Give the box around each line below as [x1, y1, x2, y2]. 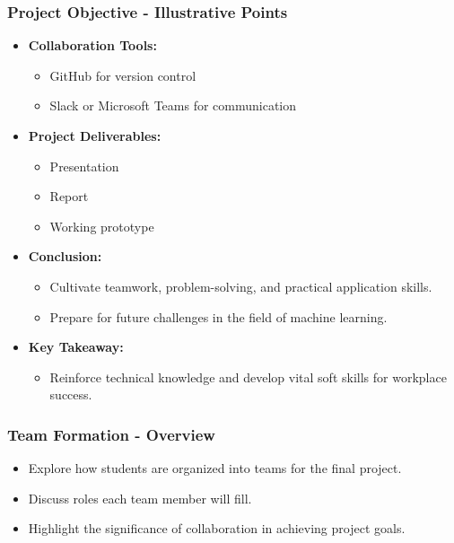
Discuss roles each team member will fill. [28, 488, 252, 507]
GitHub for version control [49, 66, 196, 84]
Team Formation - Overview [7, 423, 215, 445]
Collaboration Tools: [28, 36, 157, 55]
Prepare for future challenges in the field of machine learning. [49, 307, 388, 326]
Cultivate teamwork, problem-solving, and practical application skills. [49, 276, 432, 295]
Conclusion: [28, 247, 102, 266]
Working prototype [49, 216, 154, 235]
